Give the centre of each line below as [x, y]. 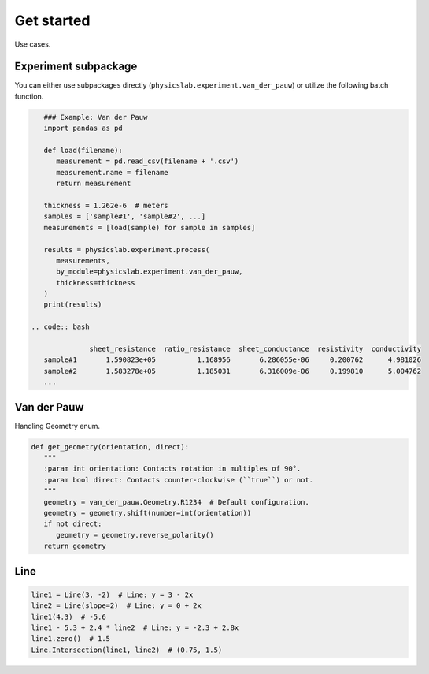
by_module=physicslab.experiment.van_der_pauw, [150, 272]
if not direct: [73, 524]
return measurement [94, 184]
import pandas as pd [83, 128]
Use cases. [33, 44]
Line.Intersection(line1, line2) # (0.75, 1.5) [127, 650]
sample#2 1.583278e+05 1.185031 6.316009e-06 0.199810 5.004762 [232, 371]
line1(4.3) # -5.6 [68, 616]
